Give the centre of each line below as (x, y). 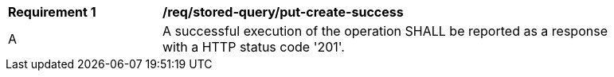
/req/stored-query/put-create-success (283, 12)
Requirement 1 (52, 12)
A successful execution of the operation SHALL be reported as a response (385, 31)
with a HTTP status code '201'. (254, 47)
